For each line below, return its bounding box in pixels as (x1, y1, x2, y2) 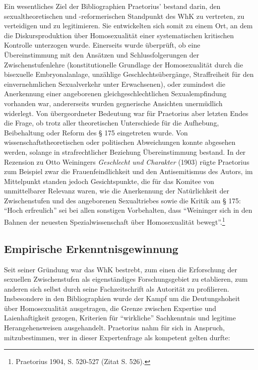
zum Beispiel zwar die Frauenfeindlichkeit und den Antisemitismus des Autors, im (4, 166, 253, 177)
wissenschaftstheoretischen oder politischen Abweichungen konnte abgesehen (4, 137, 236, 147)
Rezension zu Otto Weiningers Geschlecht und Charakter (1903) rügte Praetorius (4, 156, 250, 167)
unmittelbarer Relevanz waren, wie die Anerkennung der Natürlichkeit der (4, 185, 229, 196)
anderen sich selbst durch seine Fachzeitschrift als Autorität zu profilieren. (4, 283, 229, 294)
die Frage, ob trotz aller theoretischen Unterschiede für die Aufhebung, (4, 118, 219, 128)
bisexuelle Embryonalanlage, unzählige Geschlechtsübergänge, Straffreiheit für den (4, 69, 254, 79)
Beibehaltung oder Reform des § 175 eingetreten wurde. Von (4, 127, 188, 137)
